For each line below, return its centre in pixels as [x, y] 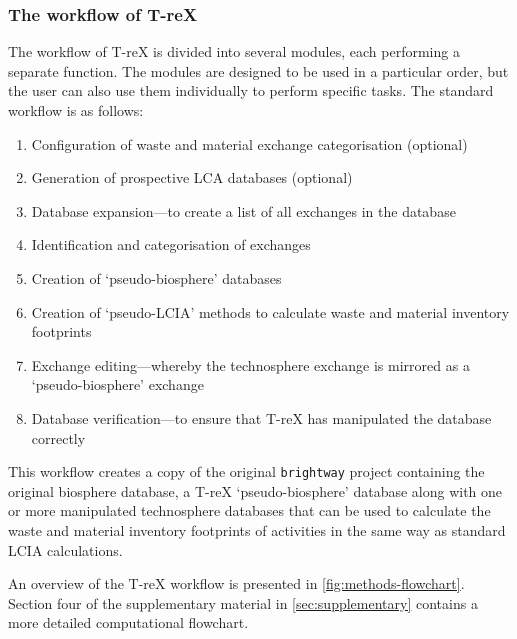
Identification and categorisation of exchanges [171, 244]
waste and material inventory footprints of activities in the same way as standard [257, 529]
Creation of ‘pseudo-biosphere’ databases [156, 277]
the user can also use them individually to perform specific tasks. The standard [251, 90]
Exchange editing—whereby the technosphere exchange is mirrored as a [250, 364]
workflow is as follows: [76, 110]
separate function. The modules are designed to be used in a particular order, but [258, 70]
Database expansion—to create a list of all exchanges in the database [243, 210]
